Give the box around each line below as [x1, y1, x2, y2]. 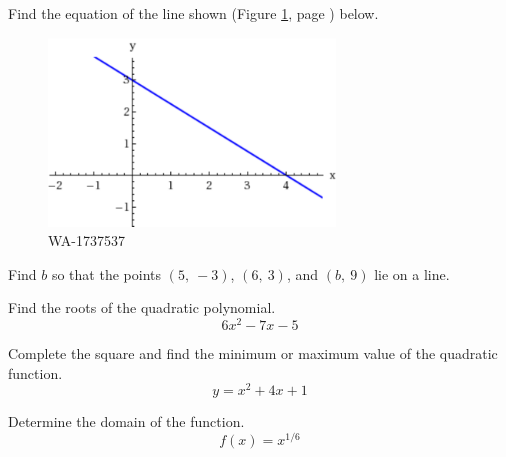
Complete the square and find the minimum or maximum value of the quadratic [8, 342, 498, 363]
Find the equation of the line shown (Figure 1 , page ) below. [8, 3, 379, 23]
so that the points [51, 263, 161, 284]
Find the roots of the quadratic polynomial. [8, 297, 276, 318]
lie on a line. [374, 263, 450, 284]
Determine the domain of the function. [8, 411, 245, 432]
